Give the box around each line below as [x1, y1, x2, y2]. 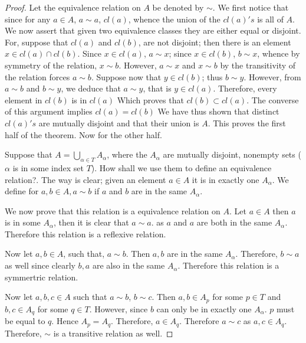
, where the [107, 148, 147, 161]
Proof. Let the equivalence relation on [5, 1, 141, 13]
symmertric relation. [5, 270, 78, 283]
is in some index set [12, 161, 84, 174]
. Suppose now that [91, 70, 162, 83]
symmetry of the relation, [5, 58, 97, 71]
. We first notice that [212, 1, 289, 13]
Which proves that [117, 93, 184, 106]
